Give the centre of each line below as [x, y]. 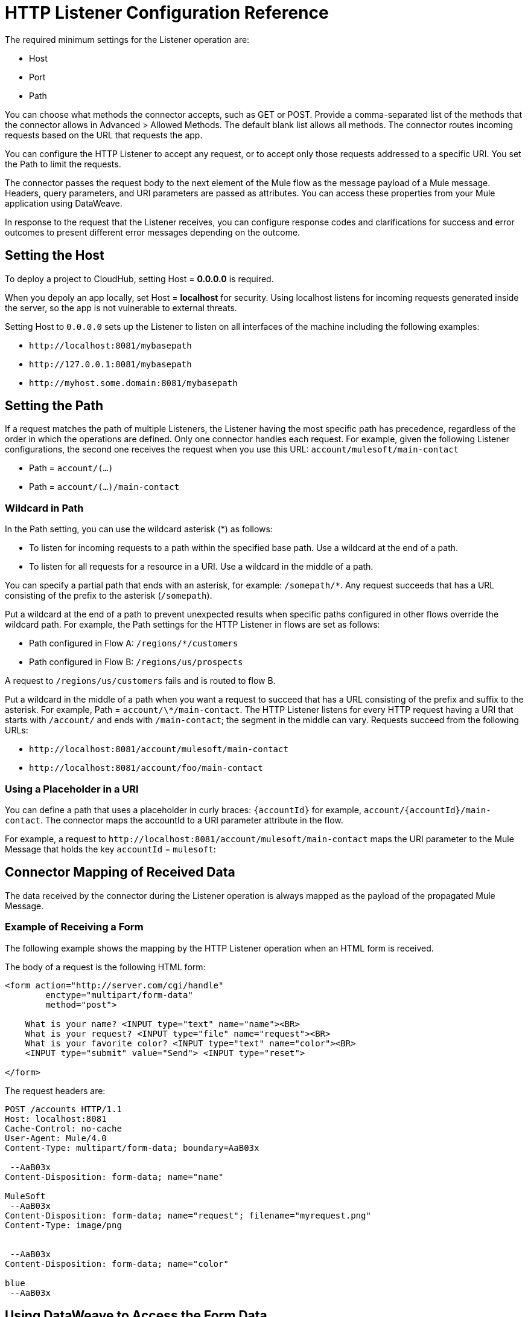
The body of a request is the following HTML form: [105, 967]
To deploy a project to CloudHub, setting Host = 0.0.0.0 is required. [139, 279]
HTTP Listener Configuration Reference [167, 13]
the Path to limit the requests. [63, 164]
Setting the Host [55, 256]
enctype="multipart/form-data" [119, 995]
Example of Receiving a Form [74, 927]
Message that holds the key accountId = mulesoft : [110, 849]
